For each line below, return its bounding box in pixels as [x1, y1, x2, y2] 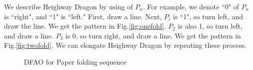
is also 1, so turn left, [178, 21, 243, 31]
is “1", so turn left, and [173, 11, 244, 21]
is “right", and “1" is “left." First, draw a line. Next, [4, 11, 162, 21]
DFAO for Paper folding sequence [24, 56, 126, 67]
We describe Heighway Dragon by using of [4, 1, 133, 11]
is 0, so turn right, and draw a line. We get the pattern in [65, 30, 241, 40]
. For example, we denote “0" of [142, 1, 239, 11]
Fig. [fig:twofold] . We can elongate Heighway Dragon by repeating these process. [4, 40, 247, 50]
